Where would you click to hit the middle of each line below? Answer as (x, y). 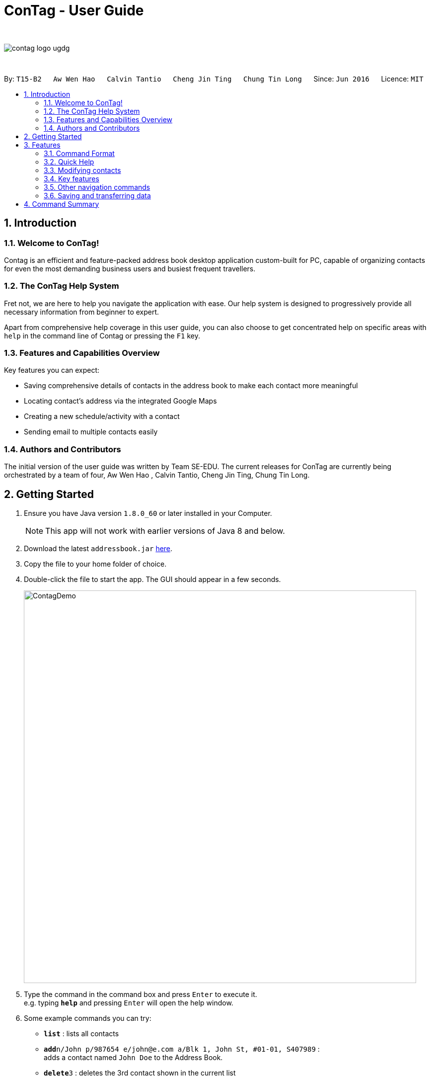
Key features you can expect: (52, 370)
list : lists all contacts (81, 1034)
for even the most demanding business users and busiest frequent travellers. (130, 268)
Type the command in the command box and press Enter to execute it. (141, 995)
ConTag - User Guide (74, 10)
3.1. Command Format (79, 153)
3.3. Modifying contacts (82, 170)
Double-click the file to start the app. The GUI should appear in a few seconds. (152, 580)
